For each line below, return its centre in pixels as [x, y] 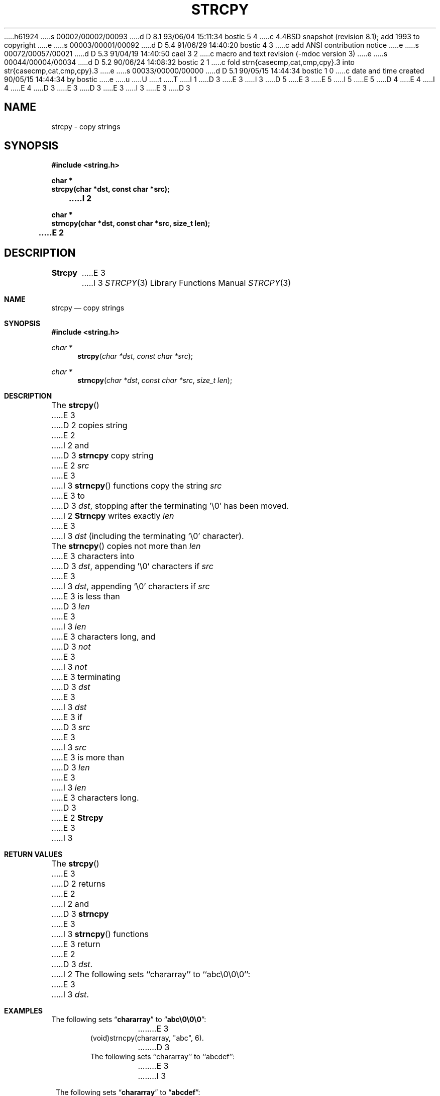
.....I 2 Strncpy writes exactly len [113, 516]
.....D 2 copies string [89, 425]
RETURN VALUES [33, 854]
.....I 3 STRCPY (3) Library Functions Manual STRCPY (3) [186, 283]
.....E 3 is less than [86, 597]
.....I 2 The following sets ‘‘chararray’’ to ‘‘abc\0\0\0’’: [151, 974]
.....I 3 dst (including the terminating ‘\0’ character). [148, 536]
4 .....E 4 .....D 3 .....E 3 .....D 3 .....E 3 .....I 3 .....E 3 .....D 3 [97, 88]
